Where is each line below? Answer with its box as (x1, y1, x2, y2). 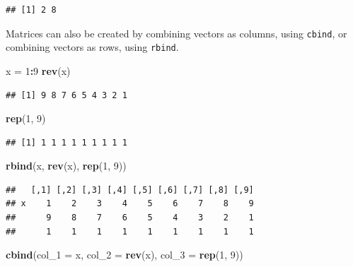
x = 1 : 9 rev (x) (6, 63, 71, 78)
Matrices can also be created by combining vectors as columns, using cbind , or (6, 25, 347, 40)
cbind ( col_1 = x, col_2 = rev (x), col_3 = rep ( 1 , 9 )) (6, 247, 243, 262)
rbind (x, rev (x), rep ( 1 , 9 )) (6, 158, 127, 173)
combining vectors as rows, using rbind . (6, 40, 179, 54)
